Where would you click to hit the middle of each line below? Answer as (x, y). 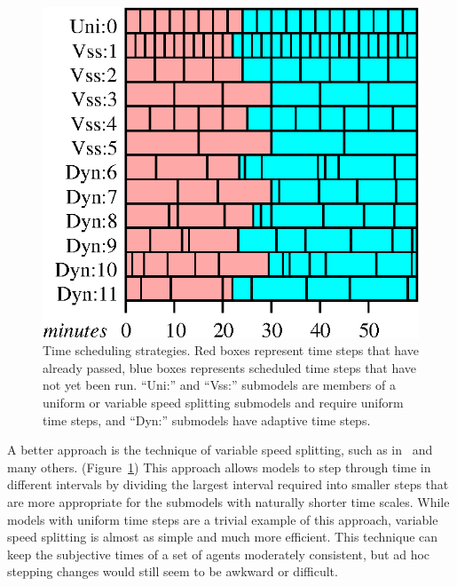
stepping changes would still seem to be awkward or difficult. (173, 571)
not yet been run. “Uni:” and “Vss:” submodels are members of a (219, 385)
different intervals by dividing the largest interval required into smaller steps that (228, 484)
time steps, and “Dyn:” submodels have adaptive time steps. (207, 420)
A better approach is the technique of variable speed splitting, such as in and (220, 450)
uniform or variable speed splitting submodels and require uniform (223, 402)
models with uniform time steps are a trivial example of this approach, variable (223, 519)
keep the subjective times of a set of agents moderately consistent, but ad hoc (219, 554)
